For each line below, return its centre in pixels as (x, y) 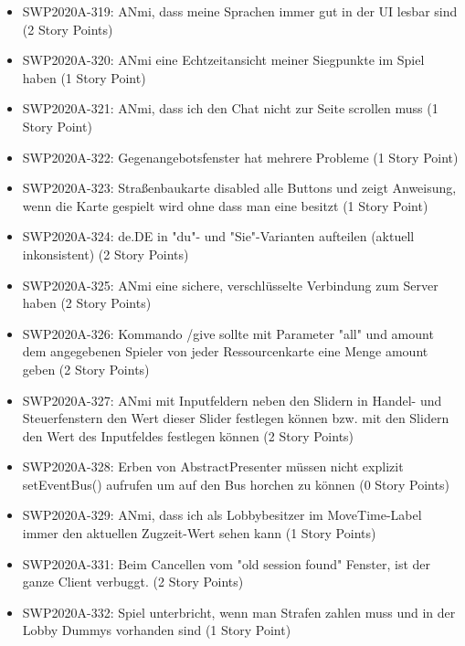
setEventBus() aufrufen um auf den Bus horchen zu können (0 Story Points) (236, 484)
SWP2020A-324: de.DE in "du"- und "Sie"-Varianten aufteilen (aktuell (218, 236)
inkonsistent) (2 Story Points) (106, 254)
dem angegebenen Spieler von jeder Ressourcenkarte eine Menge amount (225, 351)
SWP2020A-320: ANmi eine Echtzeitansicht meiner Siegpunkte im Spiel (223, 60)
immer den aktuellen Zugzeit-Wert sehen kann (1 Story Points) (199, 533)
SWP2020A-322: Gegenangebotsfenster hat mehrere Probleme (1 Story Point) (240, 157)
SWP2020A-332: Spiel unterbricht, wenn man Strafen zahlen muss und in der (239, 612)
